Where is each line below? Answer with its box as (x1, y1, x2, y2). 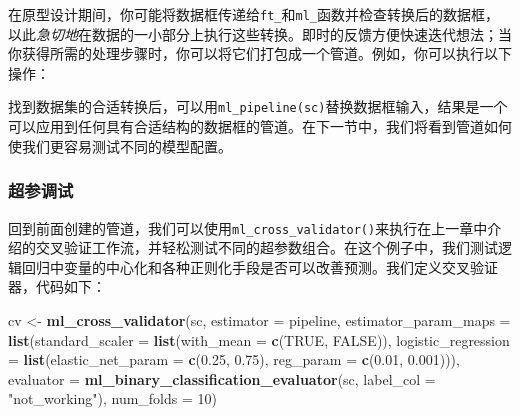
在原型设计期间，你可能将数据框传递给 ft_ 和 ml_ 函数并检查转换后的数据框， (8, 4, 499, 24)
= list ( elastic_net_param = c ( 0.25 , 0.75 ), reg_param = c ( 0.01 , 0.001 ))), (8, 349, 460, 370)
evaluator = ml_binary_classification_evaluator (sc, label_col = (8, 368, 436, 389)
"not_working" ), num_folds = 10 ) (8, 388, 217, 409)
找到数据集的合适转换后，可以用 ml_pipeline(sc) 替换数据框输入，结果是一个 (8, 96, 508, 117)
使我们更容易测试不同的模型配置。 (8, 135, 232, 156)
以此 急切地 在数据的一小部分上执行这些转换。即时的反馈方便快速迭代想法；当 (8, 23, 512, 44)
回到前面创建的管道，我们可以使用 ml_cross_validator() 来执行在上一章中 (8, 217, 488, 238)
